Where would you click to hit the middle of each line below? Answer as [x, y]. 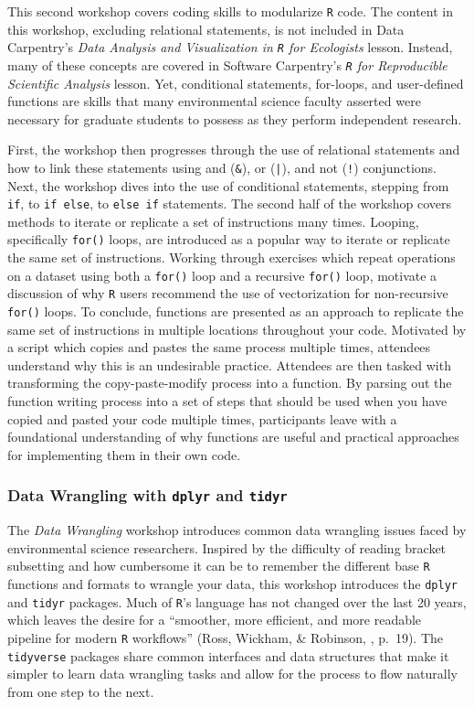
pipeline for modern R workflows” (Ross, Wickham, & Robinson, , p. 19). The [226, 637]
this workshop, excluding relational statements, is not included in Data [206, 29]
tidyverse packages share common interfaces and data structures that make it [228, 655]
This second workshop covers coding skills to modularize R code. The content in [230, 11]
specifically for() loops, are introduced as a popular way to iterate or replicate [229, 239]
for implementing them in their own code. [124, 454]
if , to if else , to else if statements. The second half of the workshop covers [230, 204]
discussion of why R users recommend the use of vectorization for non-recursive [228, 293]
